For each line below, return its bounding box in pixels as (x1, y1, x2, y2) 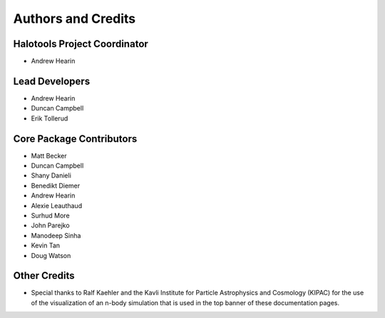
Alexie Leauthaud (31, 201, 82, 210)
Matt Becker (31, 151, 67, 160)
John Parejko (31, 221, 71, 230)
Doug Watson (31, 251, 71, 260)
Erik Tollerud (31, 114, 68, 123)
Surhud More (31, 211, 71, 220)
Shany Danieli (31, 171, 71, 180)
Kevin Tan (31, 241, 61, 250)
